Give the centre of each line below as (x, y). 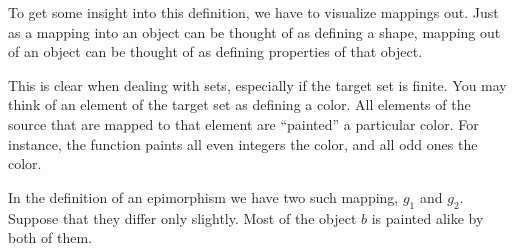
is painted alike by (427, 217)
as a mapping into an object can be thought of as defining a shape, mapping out (254, 31)
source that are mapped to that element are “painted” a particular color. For (243, 123)
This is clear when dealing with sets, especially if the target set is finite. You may (257, 84)
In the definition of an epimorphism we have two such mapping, (203, 196)
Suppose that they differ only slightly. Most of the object (182, 217)
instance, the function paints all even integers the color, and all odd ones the (243, 143)
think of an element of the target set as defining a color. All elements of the (239, 104)
